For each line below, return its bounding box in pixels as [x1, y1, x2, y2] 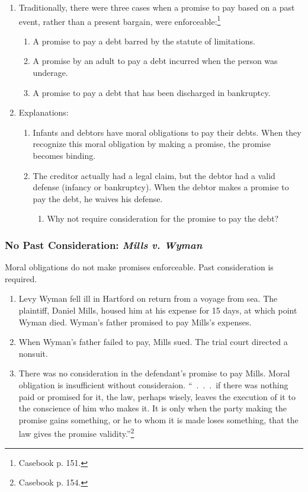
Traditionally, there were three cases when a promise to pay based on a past [18, 1, 295, 13]
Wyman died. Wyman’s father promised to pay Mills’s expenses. [18, 315, 252, 328]
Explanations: [18, 106, 69, 119]
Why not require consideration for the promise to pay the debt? [47, 212, 279, 225]
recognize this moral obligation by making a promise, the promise [33, 138, 271, 150]
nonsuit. [18, 347, 48, 359]
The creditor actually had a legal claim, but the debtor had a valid [33, 169, 275, 181]
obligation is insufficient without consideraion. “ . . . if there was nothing [18, 378, 288, 391]
